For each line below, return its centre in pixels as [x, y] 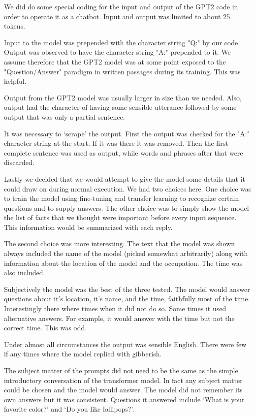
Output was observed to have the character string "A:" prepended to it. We [117, 52]
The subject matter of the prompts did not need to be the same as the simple [121, 370]
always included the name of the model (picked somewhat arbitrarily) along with [126, 253]
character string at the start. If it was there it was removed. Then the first [116, 143]
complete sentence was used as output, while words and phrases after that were [124, 152]
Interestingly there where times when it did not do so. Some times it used [115, 308]
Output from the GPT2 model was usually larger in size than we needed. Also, [123, 97]
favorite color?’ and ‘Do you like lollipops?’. [69, 409]
